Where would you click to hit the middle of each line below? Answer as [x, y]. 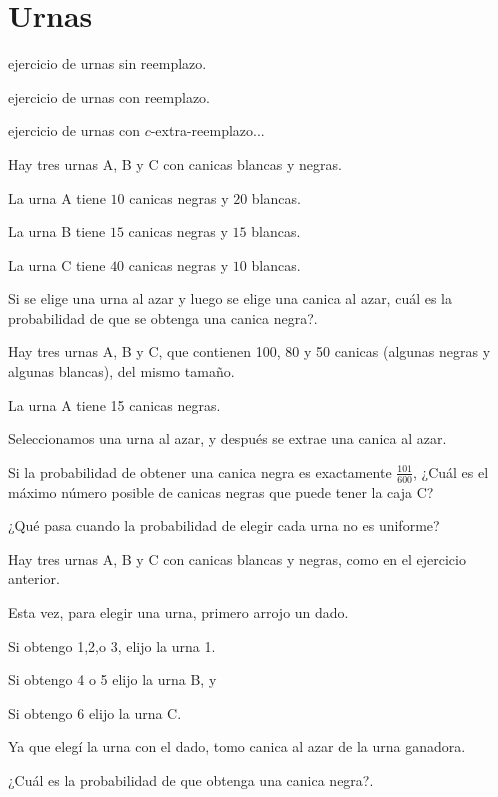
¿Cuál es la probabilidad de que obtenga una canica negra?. [191, 780]
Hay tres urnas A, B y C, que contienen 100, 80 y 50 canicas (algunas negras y [249, 351]
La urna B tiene [57, 231]
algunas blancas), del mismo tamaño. [121, 371]
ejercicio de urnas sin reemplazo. [107, 63]
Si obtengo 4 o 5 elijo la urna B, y [112, 679]
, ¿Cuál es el [451, 471]
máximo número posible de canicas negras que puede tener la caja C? [221, 491]
